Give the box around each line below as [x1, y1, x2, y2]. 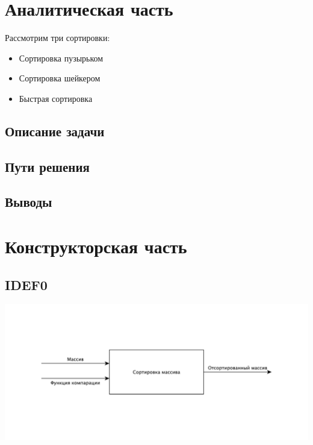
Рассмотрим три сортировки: [5, 31, 110, 44]
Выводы [5, 192, 52, 211]
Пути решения [5, 157, 90, 175]
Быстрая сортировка [19, 92, 93, 104]
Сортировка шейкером [19, 72, 101, 84]
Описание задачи [5, 121, 105, 140]
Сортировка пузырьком [19, 51, 104, 64]
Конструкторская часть [5, 234, 187, 259]
